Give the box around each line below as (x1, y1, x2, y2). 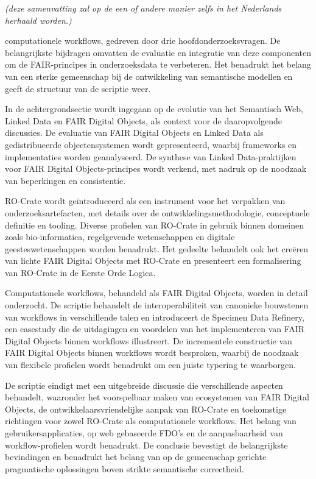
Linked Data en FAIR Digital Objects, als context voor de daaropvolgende (5, 114, 283, 127)
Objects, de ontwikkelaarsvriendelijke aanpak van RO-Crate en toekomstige (5, 402, 287, 415)
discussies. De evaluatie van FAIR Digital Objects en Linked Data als (5, 126, 264, 139)
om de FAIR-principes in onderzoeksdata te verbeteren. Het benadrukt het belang (5, 58, 311, 71)
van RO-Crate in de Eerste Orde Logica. (5, 266, 156, 279)
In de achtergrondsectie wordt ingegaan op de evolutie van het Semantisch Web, (5, 102, 303, 115)
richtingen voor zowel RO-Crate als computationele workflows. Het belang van (5, 414, 297, 427)
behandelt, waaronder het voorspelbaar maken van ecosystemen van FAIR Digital (5, 391, 309, 403)
